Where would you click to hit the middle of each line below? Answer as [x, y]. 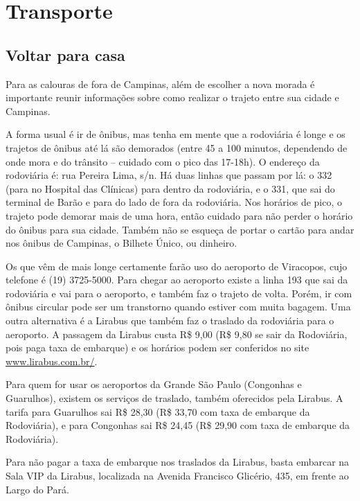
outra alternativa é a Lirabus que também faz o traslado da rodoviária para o [170, 320]
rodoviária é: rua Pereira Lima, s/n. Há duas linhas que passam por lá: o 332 [169, 175]
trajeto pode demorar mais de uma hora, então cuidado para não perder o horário [179, 215]
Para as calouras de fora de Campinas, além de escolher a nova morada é [160, 83]
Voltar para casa [65, 54]
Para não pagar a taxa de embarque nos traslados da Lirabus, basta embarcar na [178, 462]
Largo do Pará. [37, 489]
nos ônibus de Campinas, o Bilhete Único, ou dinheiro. [121, 243]
